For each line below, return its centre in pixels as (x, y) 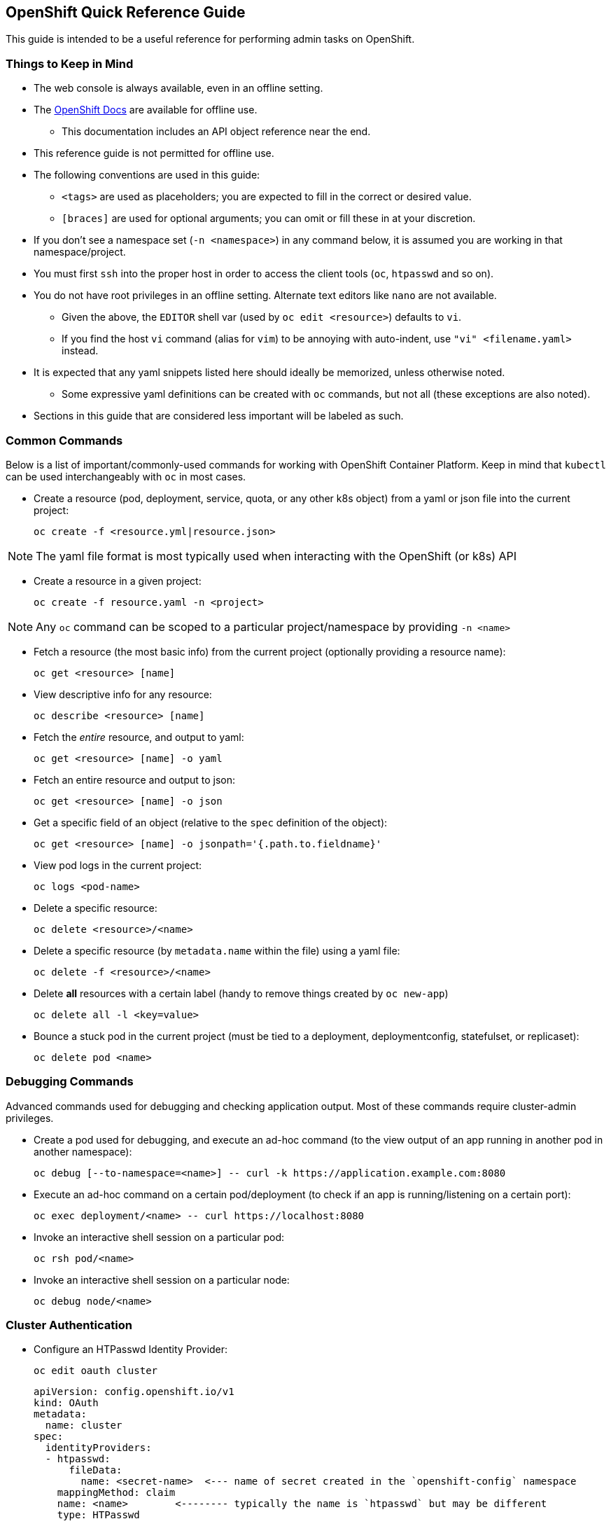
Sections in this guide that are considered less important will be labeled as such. (219, 416)
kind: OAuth (66, 1403)
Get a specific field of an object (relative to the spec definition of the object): (211, 822)
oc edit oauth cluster (96, 1371)
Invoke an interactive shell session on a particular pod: (159, 1237)
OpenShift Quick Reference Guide (126, 12)
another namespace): (83, 1151)
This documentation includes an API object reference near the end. (216, 132)
